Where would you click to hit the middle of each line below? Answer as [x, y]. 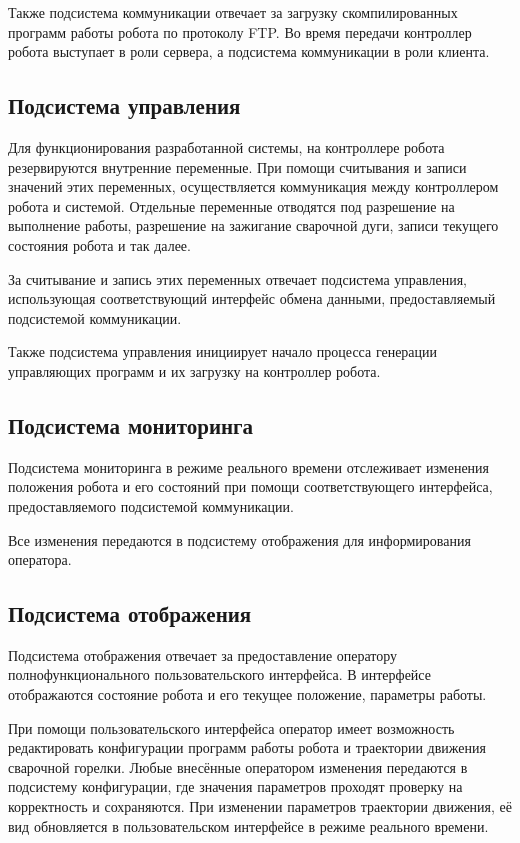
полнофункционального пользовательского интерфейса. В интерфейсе [219, 674]
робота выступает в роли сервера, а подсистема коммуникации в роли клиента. [249, 51]
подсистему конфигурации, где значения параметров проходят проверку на [235, 786]
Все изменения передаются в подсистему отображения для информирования [239, 539]
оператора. [40, 559]
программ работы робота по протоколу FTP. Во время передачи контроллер [240, 31]
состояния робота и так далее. [99, 244]
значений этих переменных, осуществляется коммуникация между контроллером [253, 186]
